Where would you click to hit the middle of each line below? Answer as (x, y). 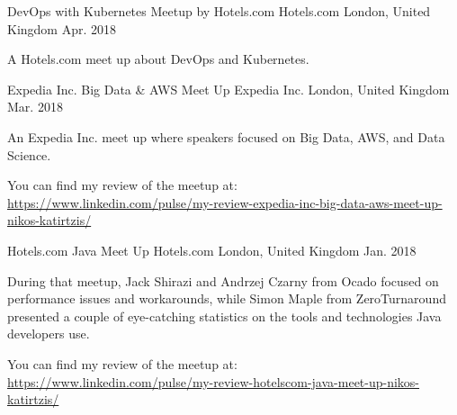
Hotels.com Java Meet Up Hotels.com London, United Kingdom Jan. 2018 (212, 250)
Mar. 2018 (35, 107)
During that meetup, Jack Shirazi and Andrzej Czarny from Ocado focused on (223, 280)
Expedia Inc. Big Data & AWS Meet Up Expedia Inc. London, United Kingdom (228, 89)
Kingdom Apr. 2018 (62, 28)
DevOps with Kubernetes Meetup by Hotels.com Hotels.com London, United (219, 11)
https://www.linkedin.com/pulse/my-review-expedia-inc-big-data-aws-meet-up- (225, 202)
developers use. (49, 334)
